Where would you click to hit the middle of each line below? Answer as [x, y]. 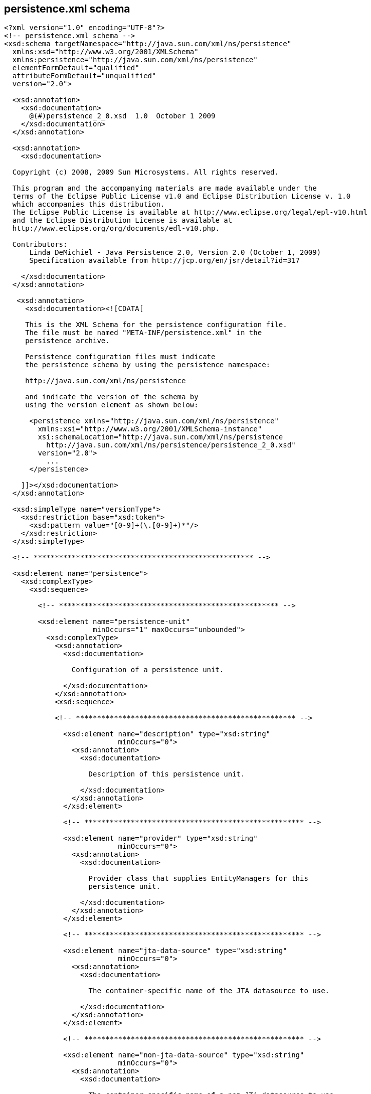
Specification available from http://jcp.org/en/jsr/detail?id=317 [165, 261]
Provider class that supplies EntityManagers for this [198, 879]
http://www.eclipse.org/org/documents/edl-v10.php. [116, 228]
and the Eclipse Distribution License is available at [122, 220]
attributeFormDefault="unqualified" [84, 76]
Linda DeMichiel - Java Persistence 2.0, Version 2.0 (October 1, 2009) [175, 253]
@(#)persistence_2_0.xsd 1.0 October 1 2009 [122, 116]
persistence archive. [67, 341]
